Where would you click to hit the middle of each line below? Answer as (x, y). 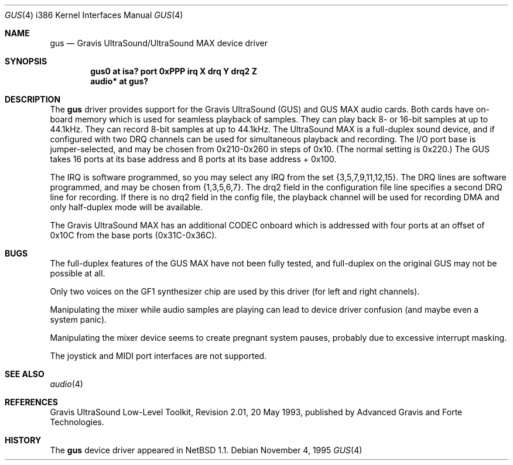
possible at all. (78, 273)
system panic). (78, 319)
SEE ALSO (25, 374)
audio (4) (66, 384)
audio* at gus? (119, 81)
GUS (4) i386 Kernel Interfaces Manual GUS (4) (94, 15)
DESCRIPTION (33, 99)
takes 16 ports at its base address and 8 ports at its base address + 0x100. (193, 159)
